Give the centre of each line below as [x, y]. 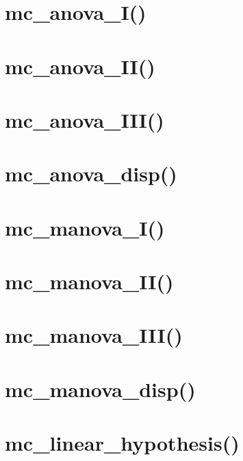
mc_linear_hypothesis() [122, 443]
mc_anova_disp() [91, 173]
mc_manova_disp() [100, 389]
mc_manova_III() [94, 335]
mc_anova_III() [85, 119]
